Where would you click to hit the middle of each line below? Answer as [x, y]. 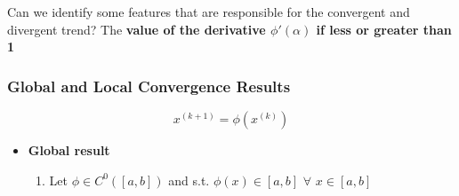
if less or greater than [384, 29]
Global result [69, 150]
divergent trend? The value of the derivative [137, 29]
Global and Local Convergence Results [149, 86]
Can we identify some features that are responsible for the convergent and [209, 12]
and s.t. [189, 180]
